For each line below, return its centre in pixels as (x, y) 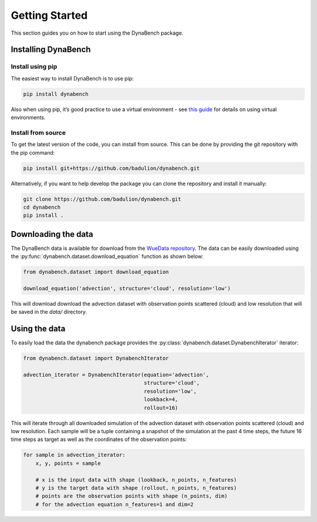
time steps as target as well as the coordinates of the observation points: (99, 439)
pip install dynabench (56, 94)
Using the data (38, 329)
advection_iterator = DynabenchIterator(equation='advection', (116, 375)
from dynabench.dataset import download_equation (96, 272)
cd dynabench (42, 207)
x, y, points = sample (68, 463)
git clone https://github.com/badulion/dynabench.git (102, 199)
